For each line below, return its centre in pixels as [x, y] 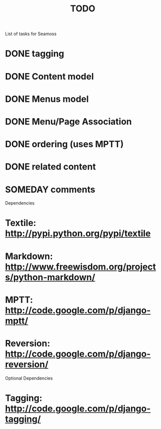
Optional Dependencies [29, 378]
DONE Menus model [47, 99]
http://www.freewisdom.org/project [80, 267]
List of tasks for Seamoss [31, 34]
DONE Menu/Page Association [68, 121]
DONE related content [50, 167]
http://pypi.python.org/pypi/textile [78, 234]
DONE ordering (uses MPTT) [64, 144]
